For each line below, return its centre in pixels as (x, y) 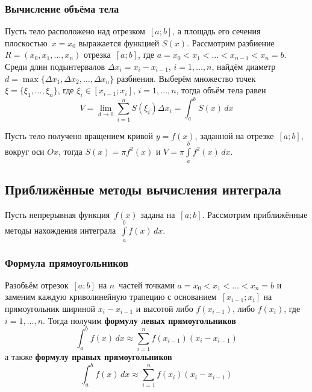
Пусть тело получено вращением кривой (79, 135)
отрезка (97, 54)
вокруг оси (25, 151)
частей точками (147, 285)
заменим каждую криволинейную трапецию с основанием (111, 297)
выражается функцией (119, 42)
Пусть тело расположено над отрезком (75, 31)
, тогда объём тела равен (221, 90)
